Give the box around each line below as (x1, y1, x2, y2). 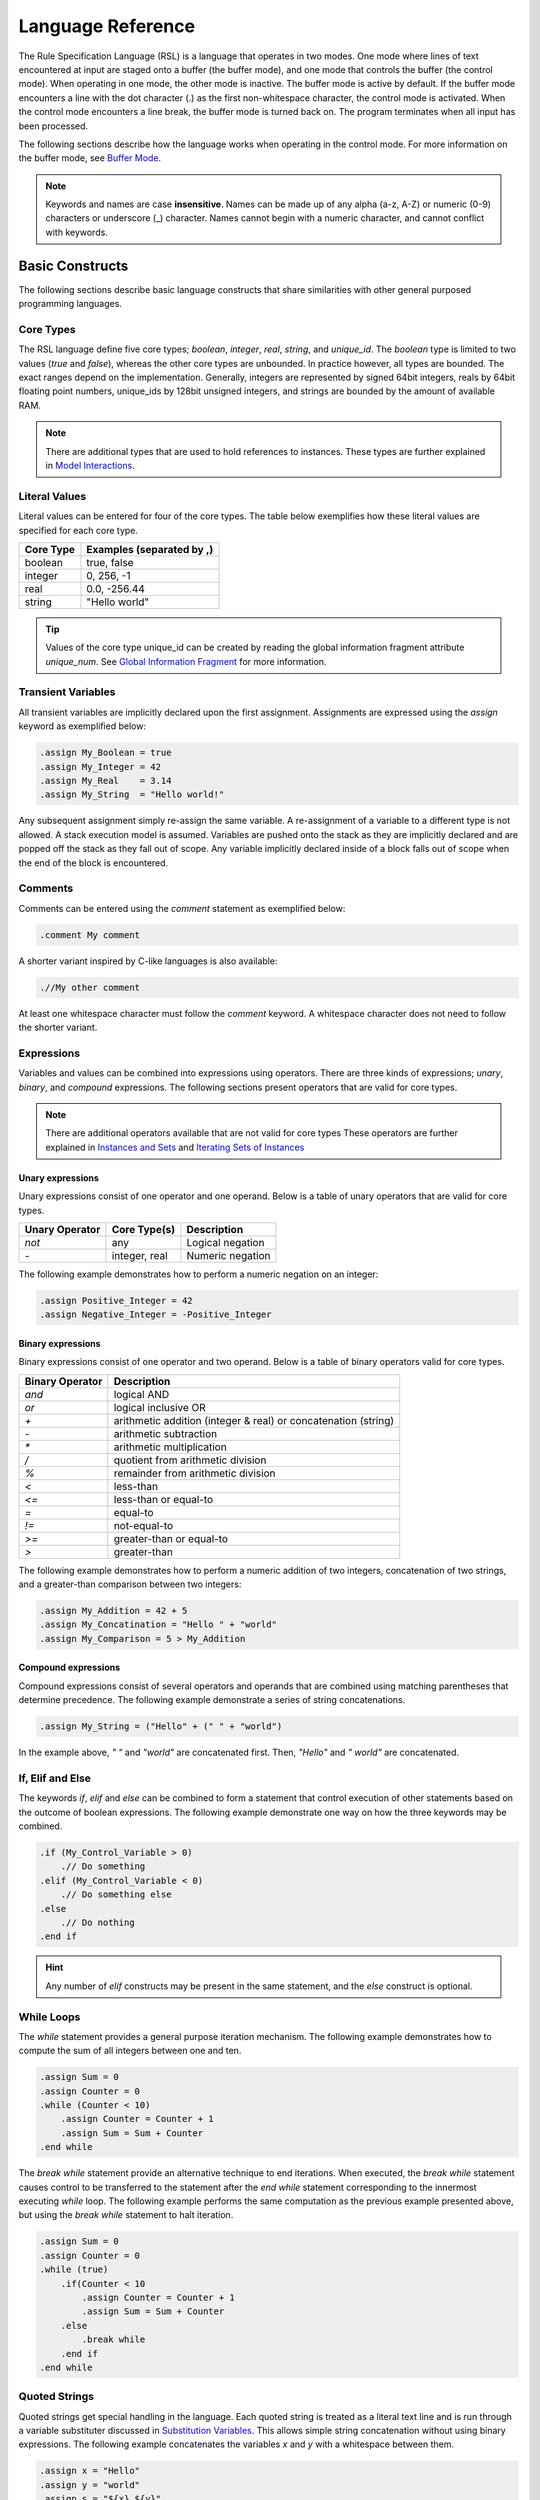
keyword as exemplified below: (18, 720, 147, 732)
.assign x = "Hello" (39, 2465, 140, 2477)
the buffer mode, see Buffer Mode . (18, 152, 162, 164)
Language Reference (18, 15, 195, 37)
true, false (86, 555, 134, 569)
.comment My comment (39, 929, 140, 940)
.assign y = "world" (39, 2479, 140, 2490)
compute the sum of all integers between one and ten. (18, 2045, 242, 2057)
